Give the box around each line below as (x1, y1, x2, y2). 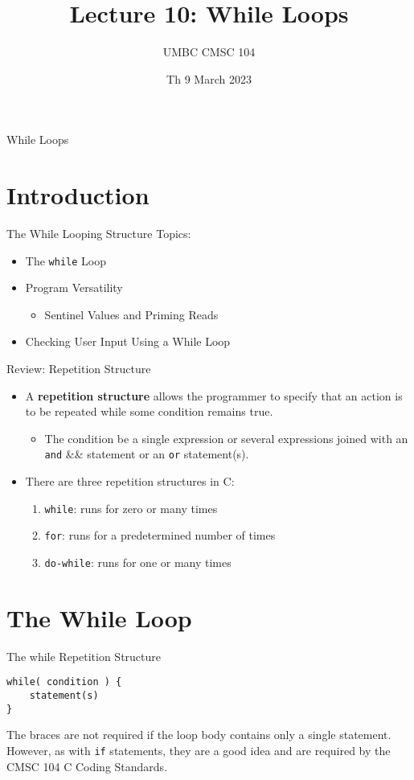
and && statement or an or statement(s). (44, 445, 249, 462)
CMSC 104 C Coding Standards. (6, 757, 168, 774)
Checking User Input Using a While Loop (25, 333, 231, 350)
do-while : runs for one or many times (44, 554, 232, 570)
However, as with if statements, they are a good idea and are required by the (6, 741, 391, 758)
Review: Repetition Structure (6, 360, 151, 377)
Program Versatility (25, 279, 123, 296)
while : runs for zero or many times (44, 499, 218, 516)
